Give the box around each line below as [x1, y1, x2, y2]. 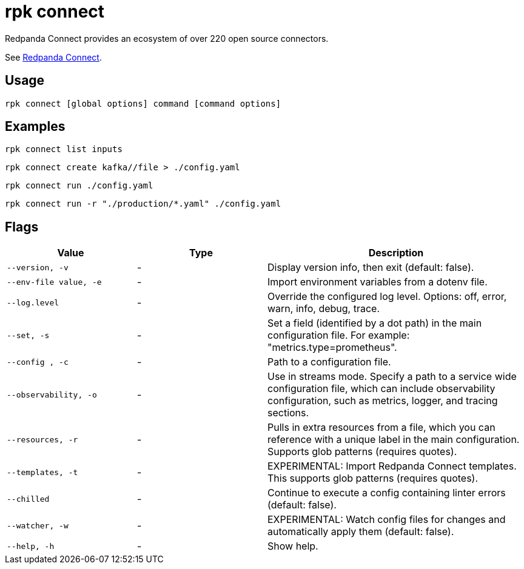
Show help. [267, 540, 318, 553]
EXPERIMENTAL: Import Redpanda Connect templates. [267, 460, 517, 473]
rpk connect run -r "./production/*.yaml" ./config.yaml [5, 199, 281, 209]
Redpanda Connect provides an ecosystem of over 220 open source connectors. [5, 33, 329, 44]
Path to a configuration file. [267, 356, 391, 368]
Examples [5, 119, 65, 135]
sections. [267, 407, 309, 419]
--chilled [7, 494, 50, 504]
